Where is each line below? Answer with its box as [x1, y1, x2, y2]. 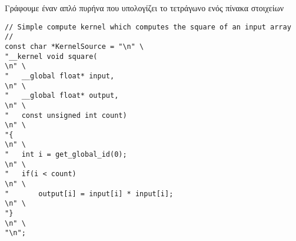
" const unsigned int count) [5, 111, 127, 120]
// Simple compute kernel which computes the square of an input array [5, 22, 291, 31]
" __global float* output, [5, 91, 119, 100]
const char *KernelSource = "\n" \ [5, 42, 144, 51]
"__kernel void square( [5, 52, 98, 61]
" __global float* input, [5, 71, 115, 80]
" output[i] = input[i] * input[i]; [5, 189, 174, 198]
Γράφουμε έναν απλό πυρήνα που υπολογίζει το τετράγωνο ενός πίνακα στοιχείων [5, 2, 284, 14]
